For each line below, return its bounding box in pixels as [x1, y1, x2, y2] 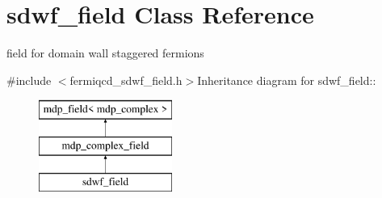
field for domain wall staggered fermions [6, 44, 204, 61]
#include [6, 71, 52, 88]
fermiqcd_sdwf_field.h [69, 71, 183, 88]
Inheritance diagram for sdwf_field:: [197, 71, 376, 88]
